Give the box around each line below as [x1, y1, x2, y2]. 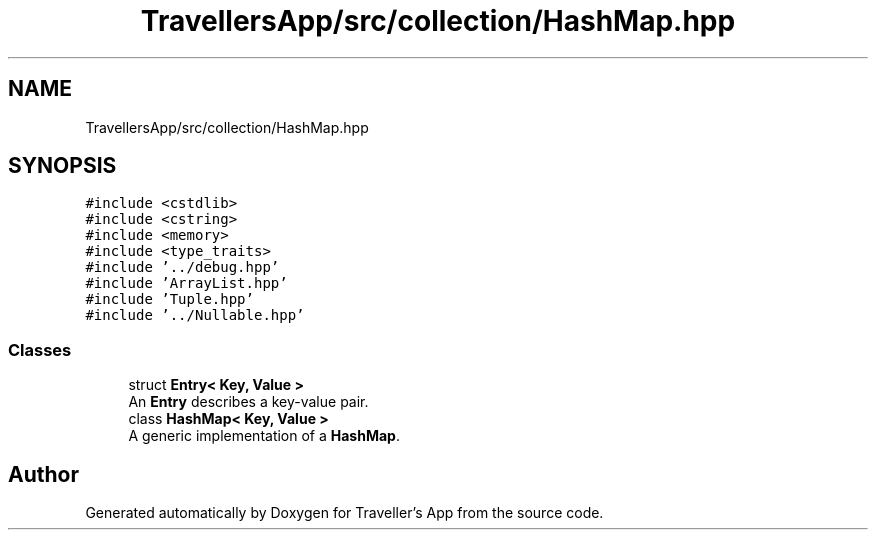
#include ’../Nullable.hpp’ [85, 307, 305, 324]
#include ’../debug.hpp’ [85, 259, 280, 276]
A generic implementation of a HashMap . [128, 427, 400, 445]
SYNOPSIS [8, 153, 117, 179]
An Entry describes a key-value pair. [128, 393, 369, 411]
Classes [8, 339, 72, 360]
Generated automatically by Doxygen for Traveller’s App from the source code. [85, 504, 604, 522]
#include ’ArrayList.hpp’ [85, 275, 288, 292]
